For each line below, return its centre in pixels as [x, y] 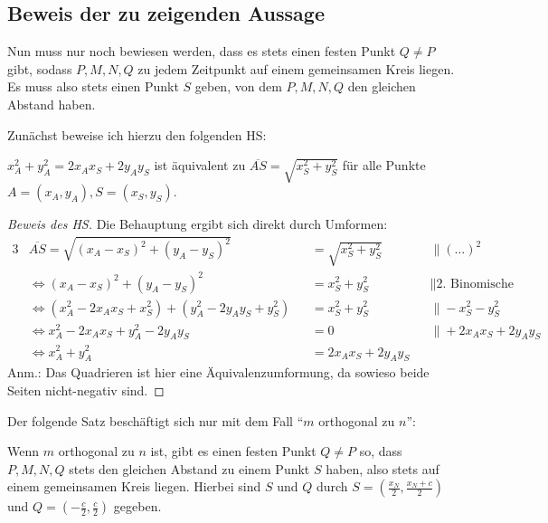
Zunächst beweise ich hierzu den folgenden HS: [137, 134]
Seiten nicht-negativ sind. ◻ [86, 390]
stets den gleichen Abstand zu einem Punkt [189, 468]
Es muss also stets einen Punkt [93, 86]
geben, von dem [238, 86]
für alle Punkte [384, 165]
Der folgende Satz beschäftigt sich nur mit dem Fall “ [156, 420]
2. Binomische [475, 284]
